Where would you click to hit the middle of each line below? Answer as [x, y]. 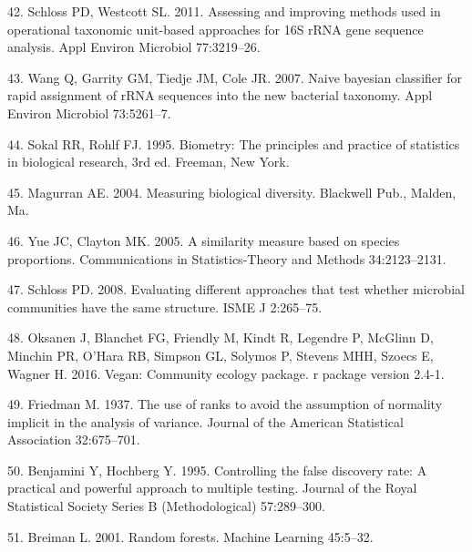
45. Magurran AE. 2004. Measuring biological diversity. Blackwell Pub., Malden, [232, 192]
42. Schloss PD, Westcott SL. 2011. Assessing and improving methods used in [224, 11]
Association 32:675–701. [74, 440]
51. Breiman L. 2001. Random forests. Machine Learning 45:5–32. [190, 536]
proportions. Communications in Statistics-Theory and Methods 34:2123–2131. [227, 258]
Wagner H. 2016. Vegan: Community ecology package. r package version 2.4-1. [226, 373]
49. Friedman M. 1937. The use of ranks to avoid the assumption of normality [225, 404]
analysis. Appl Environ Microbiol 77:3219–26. [134, 47]
